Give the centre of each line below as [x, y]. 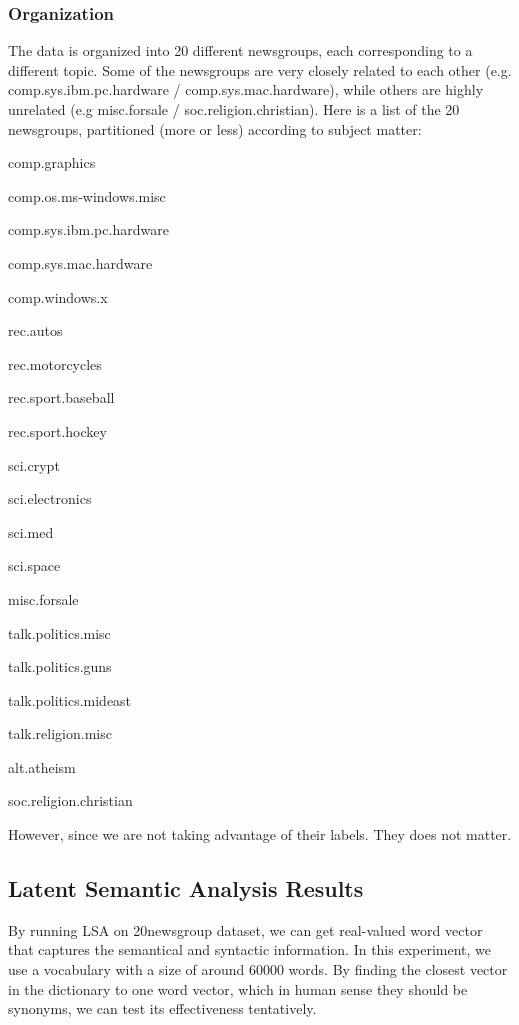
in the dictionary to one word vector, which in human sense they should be [238, 988]
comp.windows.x [58, 296]
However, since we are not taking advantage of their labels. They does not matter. [260, 834]
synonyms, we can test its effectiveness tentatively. [162, 1008]
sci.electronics [50, 498]
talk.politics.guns [60, 666]
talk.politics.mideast [70, 699]
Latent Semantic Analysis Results [186, 888]
